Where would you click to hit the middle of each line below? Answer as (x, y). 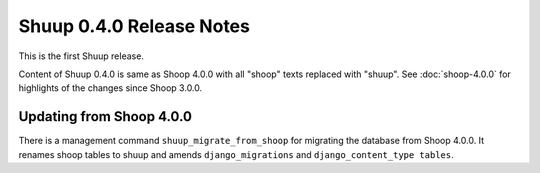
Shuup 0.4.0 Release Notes (134, 26)
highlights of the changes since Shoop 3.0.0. (110, 88)
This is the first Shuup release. (81, 56)
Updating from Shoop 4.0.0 (105, 116)
